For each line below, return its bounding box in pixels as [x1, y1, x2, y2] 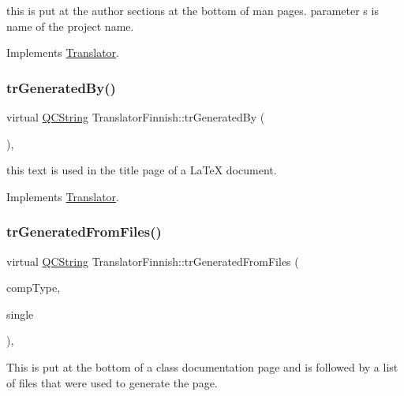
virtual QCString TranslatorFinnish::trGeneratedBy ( [6, 109, 265, 125]
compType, [6, 279, 61, 296]
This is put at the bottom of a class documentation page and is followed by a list [6, 358, 398, 375]
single [6, 305, 34, 322]
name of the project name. [6, 17, 134, 34]
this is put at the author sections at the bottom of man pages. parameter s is [6, 2, 379, 18]
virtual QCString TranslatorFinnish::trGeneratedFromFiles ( [6, 252, 299, 269]
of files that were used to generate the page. [6, 374, 218, 390]
